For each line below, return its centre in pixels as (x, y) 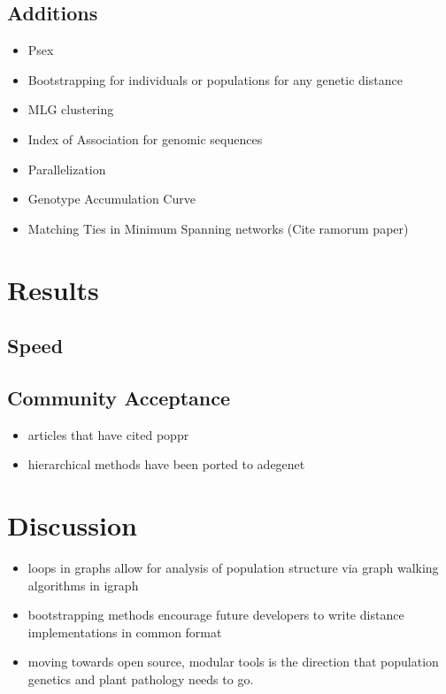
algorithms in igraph (83, 585)
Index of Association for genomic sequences (145, 139)
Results (53, 289)
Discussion (72, 525)
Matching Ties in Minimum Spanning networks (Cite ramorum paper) (218, 228)
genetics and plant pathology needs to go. (141, 679)
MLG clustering (71, 109)
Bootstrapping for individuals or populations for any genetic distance (215, 79)
